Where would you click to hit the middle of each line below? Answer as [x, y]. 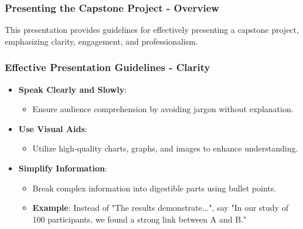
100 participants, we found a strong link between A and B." [139, 219]
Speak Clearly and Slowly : [73, 89]
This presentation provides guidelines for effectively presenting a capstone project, [152, 30]
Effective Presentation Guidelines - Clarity [108, 67]
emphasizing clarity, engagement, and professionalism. [101, 41]
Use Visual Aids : [53, 128]
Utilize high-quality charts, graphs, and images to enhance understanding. [165, 148]
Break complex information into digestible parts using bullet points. [154, 188]
